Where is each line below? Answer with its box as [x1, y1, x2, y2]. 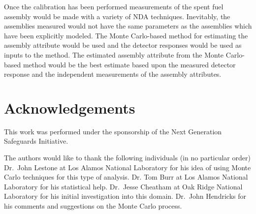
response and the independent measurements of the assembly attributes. [4, 69, 222, 79]
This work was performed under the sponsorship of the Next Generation [4, 126, 222, 136]
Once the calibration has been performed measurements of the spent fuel [4, 1, 224, 11]
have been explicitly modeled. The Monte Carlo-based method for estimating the [4, 30, 248, 40]
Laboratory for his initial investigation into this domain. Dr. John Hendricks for [4, 191, 246, 201]
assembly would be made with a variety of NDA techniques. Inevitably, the [4, 11, 230, 21]
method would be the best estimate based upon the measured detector [23, 59, 236, 69]
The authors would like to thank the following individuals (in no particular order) [4, 153, 251, 163]
